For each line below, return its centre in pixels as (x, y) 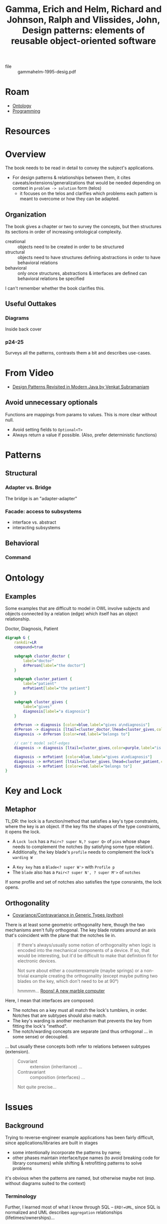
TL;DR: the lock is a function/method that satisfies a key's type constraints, (82, 821)
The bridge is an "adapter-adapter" (41, 498)
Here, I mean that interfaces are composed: (50, 1001)
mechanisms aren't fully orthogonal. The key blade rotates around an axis (81, 930)
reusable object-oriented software (83, 41)
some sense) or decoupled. (40, 1037)
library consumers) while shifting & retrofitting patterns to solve (77, 1163)
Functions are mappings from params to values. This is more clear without (81, 414)
